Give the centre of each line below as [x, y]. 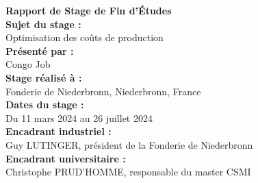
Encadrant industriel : [59, 131]
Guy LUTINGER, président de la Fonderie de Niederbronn [129, 144]
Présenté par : [40, 50]
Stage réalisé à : [44, 77]
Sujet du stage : [43, 24]
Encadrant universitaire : [66, 158]
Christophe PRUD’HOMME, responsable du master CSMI [128, 172]
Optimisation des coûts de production [85, 37]
